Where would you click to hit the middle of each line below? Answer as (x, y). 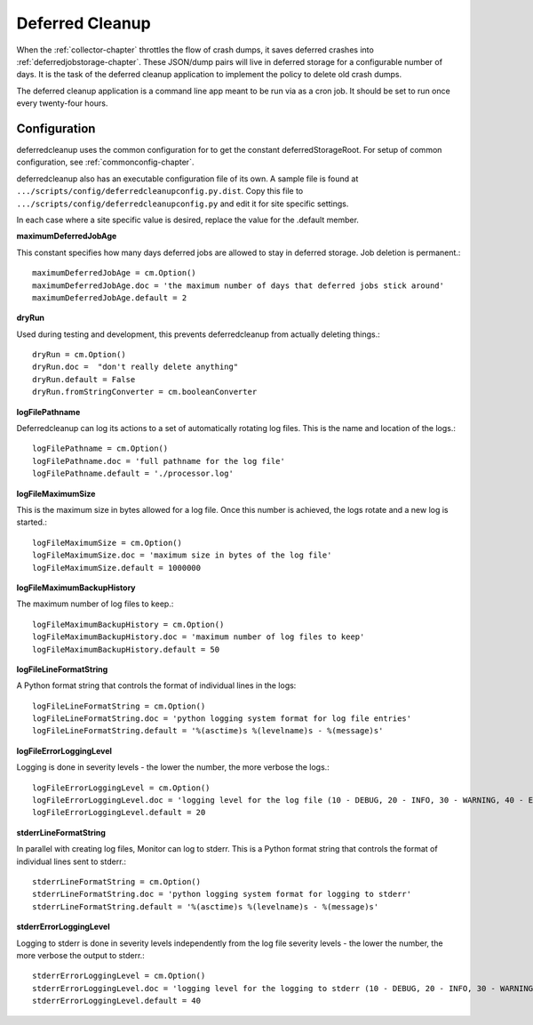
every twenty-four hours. (62, 103)
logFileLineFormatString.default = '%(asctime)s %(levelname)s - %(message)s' (208, 731)
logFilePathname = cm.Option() (100, 448)
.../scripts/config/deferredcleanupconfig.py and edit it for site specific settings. (183, 204)
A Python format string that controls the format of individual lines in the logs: (156, 685)
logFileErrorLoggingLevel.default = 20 (119, 813)
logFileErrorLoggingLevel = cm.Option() (121, 788)
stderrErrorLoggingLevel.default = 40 (117, 1001)
